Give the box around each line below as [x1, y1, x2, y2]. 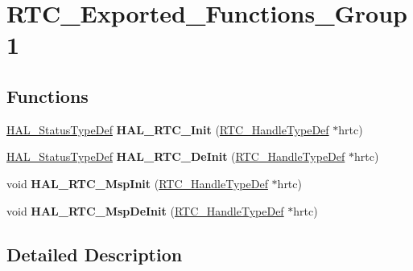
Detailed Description [6, 241, 183, 266]
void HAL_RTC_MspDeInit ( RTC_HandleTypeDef [6, 202, 284, 219]
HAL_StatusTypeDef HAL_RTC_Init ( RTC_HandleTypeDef [6, 121, 329, 138]
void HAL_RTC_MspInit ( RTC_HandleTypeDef [6, 175, 268, 191]
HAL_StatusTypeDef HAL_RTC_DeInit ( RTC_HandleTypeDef [6, 148, 345, 165]
